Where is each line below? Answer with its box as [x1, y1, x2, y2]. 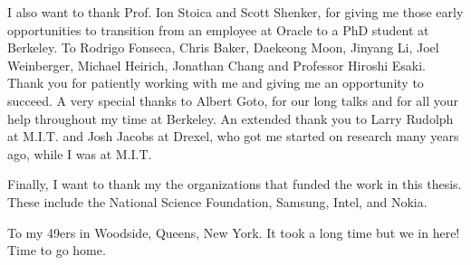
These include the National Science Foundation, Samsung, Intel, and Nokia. [7, 192, 428, 211]
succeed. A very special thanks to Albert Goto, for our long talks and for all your [7, 90, 459, 109]
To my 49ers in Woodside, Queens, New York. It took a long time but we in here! [7, 222, 460, 241]
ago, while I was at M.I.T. [7, 144, 152, 163]
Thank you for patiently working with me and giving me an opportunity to [7, 73, 424, 92]
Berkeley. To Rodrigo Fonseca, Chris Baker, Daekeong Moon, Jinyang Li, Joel [7, 38, 439, 57]
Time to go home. [7, 241, 106, 260]
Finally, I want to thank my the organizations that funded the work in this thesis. [7, 175, 462, 194]
